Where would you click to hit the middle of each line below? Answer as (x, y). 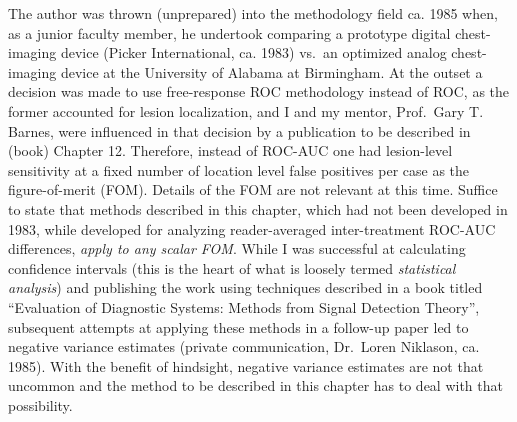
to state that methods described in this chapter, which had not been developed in (258, 208)
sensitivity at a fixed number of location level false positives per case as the (239, 169)
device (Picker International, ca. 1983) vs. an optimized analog (253, 52)
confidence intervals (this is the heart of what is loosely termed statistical (232, 267)
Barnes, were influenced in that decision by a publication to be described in (239, 130)
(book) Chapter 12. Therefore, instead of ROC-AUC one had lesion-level (230, 150)
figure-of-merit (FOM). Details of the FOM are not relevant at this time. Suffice (253, 189)
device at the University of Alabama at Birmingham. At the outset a (271, 71)
